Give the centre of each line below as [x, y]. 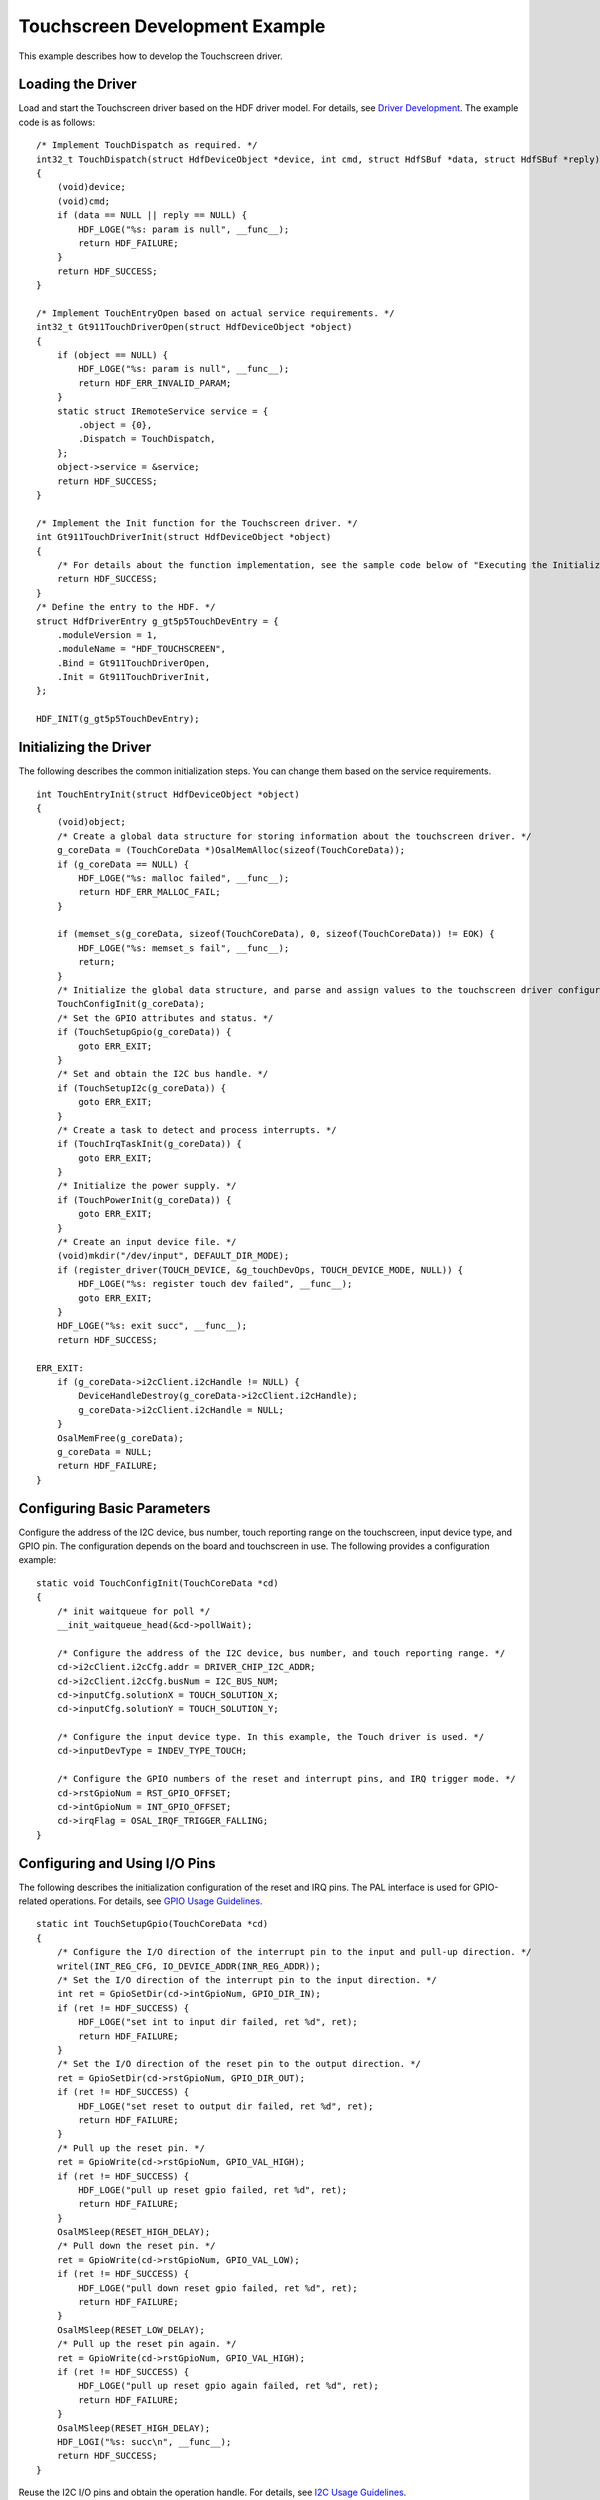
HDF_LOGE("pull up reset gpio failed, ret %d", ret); [213, 2189]
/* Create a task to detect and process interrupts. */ [196, 1129]
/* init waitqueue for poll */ [133, 1611]
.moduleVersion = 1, [107, 634]
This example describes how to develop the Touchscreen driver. [151, 56]
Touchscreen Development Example [172, 26]
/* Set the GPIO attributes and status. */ [165, 1018]
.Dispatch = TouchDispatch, [147, 439]
